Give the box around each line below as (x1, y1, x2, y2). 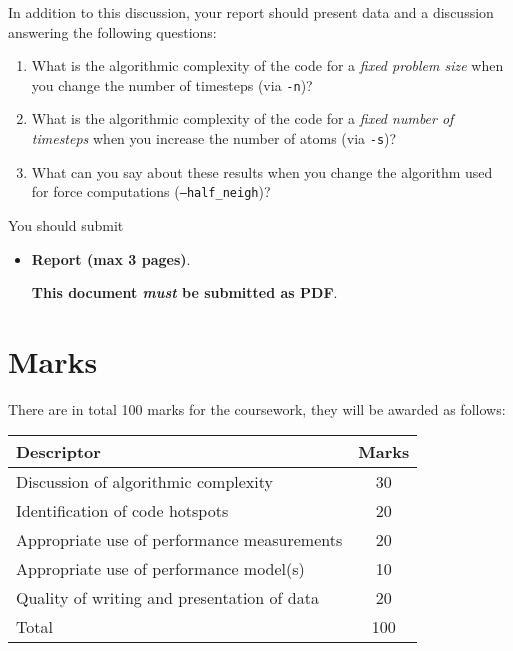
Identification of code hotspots (16, 499, 229, 523)
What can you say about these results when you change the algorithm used (31, 161, 493, 182)
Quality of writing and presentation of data (16, 586, 319, 610)
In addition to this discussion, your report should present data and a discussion (8, 2, 494, 22)
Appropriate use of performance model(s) (16, 557, 305, 581)
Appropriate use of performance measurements (16, 528, 343, 552)
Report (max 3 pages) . (31, 248, 191, 269)
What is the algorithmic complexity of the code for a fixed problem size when (31, 55, 504, 76)
